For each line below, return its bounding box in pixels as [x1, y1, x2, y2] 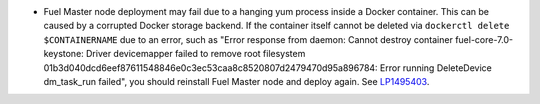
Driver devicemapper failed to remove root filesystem [85, 48, 306, 60]
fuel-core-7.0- [455, 33, 514, 45]
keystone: [43, 48, 84, 60]
